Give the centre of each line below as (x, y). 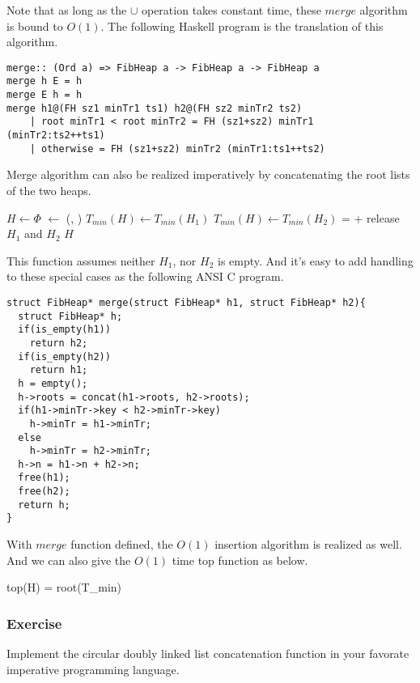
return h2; (59, 343)
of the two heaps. (49, 190)
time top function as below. (240, 560)
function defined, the (122, 544)
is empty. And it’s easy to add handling (316, 260)
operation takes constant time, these (231, 10)
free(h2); (44, 492)
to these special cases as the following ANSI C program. (145, 276)
